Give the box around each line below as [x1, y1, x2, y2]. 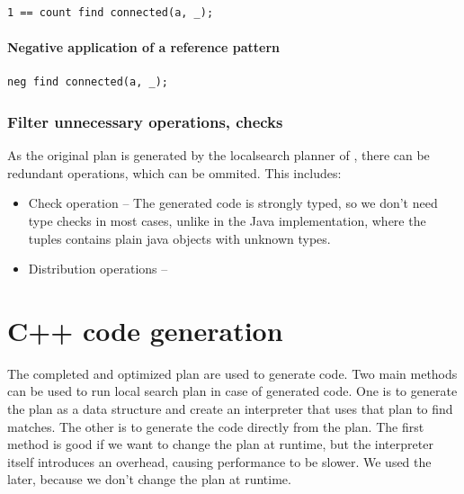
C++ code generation [7, 311, 283, 348]
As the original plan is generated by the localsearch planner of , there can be [7, 146, 430, 165]
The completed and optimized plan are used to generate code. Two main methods [7, 364, 458, 382]
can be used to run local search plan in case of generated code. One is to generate [7, 382, 458, 400]
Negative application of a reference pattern [7, 38, 281, 57]
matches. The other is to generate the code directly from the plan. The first [7, 417, 424, 436]
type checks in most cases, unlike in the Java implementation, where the [28, 211, 426, 229]
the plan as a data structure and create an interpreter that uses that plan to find [7, 400, 453, 418]
